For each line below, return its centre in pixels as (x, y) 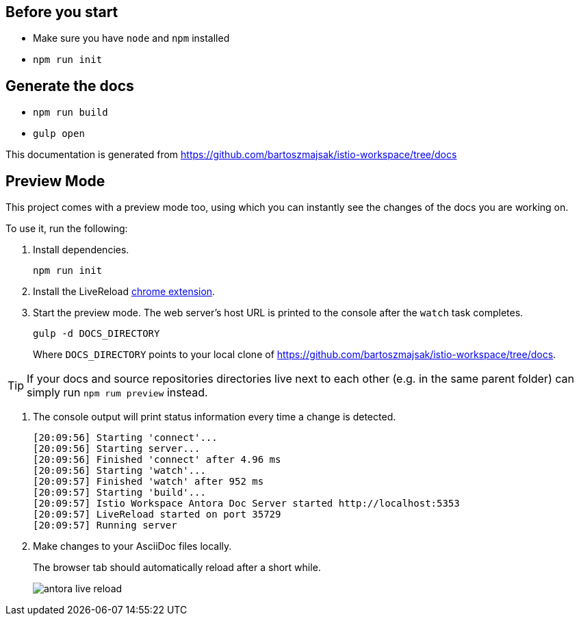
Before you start (62, 12)
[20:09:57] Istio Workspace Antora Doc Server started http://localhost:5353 (246, 504)
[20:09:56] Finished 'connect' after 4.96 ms (157, 460)
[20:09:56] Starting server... (117, 449)
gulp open (59, 134)
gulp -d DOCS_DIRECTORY (96, 334)
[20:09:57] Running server (105, 525)
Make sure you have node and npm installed (131, 38)
